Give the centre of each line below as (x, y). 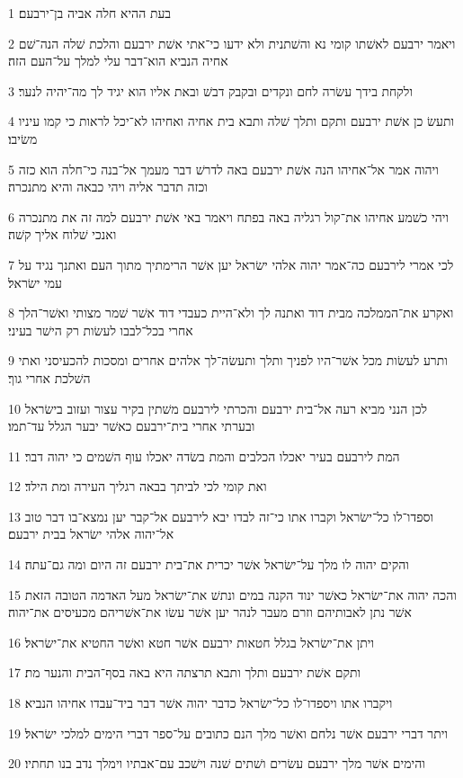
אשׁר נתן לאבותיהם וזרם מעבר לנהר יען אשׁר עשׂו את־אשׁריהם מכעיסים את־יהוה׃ (210, 612)
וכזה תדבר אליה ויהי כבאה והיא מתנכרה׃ (108, 187)
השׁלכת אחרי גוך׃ (49, 377)
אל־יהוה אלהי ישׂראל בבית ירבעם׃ (91, 534)
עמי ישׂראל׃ (35, 282)
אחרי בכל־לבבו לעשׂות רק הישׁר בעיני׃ (101, 330)
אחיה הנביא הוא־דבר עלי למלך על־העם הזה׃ (118, 61)
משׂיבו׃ (23, 138)
